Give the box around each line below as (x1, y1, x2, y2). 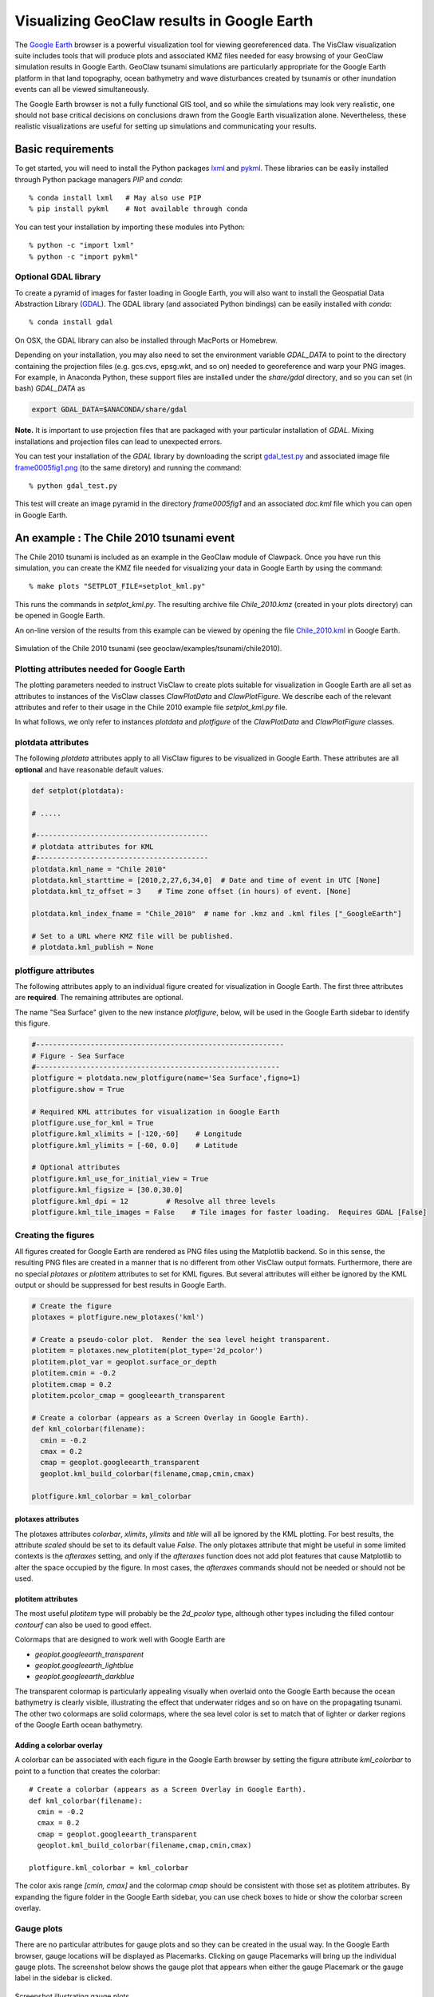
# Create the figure (31, 1301, 112, 1310)
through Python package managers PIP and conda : (14, 174, 183, 184)
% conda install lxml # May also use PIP (29, 193, 202, 202)
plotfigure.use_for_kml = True (31, 1118, 155, 1127)
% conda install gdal (29, 318, 113, 327)
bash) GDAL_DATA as (14, 383, 85, 393)
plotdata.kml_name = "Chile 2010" (31, 864, 167, 874)
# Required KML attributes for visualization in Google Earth (31, 1107, 280, 1116)
